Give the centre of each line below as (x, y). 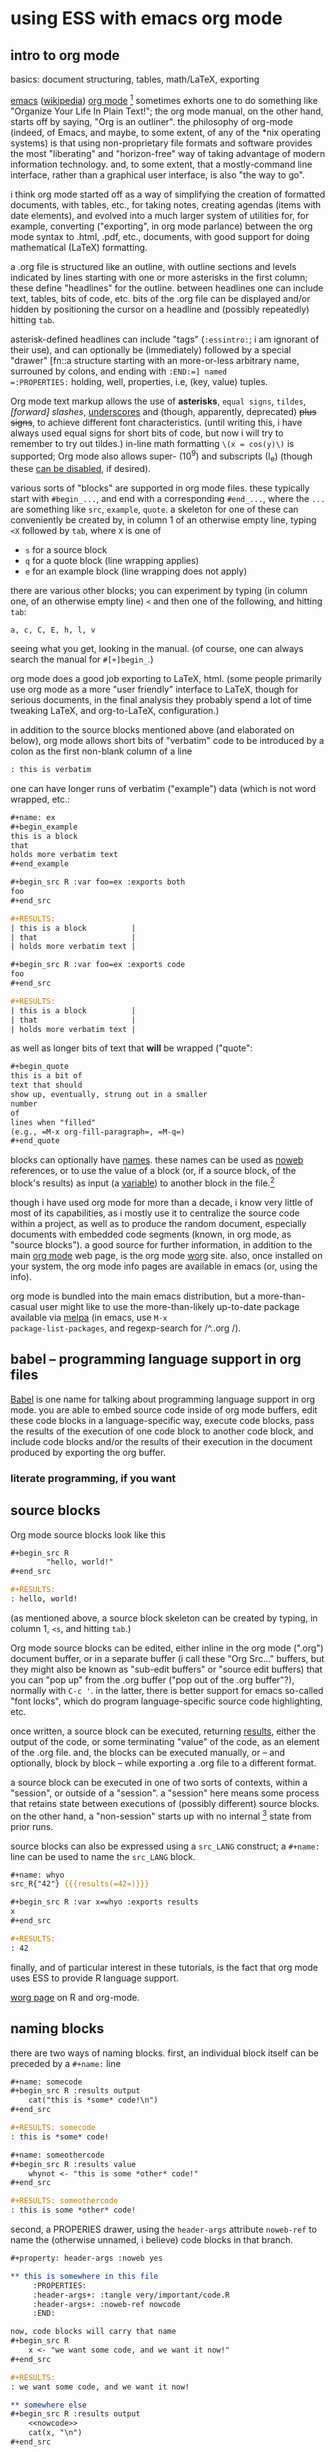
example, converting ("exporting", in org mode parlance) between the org (161, 226)
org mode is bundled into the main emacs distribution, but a (133, 1296)
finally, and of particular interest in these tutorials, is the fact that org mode (164, 1967)
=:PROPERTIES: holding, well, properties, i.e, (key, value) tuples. (139, 381)
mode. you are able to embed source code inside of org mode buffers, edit (164, 1409)
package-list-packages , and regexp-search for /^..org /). (126, 1328)
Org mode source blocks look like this (88, 1534)
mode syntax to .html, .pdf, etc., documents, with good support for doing (160, 236)
